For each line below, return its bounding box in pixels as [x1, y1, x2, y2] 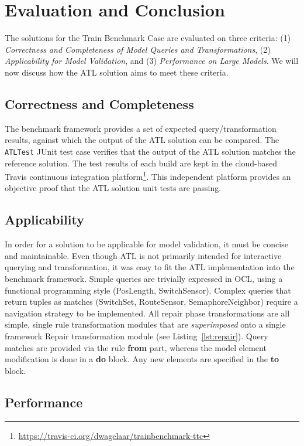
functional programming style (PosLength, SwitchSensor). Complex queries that [5, 284, 291, 296]
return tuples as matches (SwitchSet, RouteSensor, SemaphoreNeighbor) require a [5, 295, 298, 308]
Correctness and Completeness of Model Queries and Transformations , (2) [5, 43, 271, 55]
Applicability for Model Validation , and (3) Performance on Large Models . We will [5, 55, 299, 67]
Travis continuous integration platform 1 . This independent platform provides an [5, 169, 291, 182]
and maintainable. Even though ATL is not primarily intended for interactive [5, 249, 282, 261]
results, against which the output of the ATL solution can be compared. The [5, 134, 279, 146]
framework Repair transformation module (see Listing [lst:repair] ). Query [5, 329, 268, 342]
